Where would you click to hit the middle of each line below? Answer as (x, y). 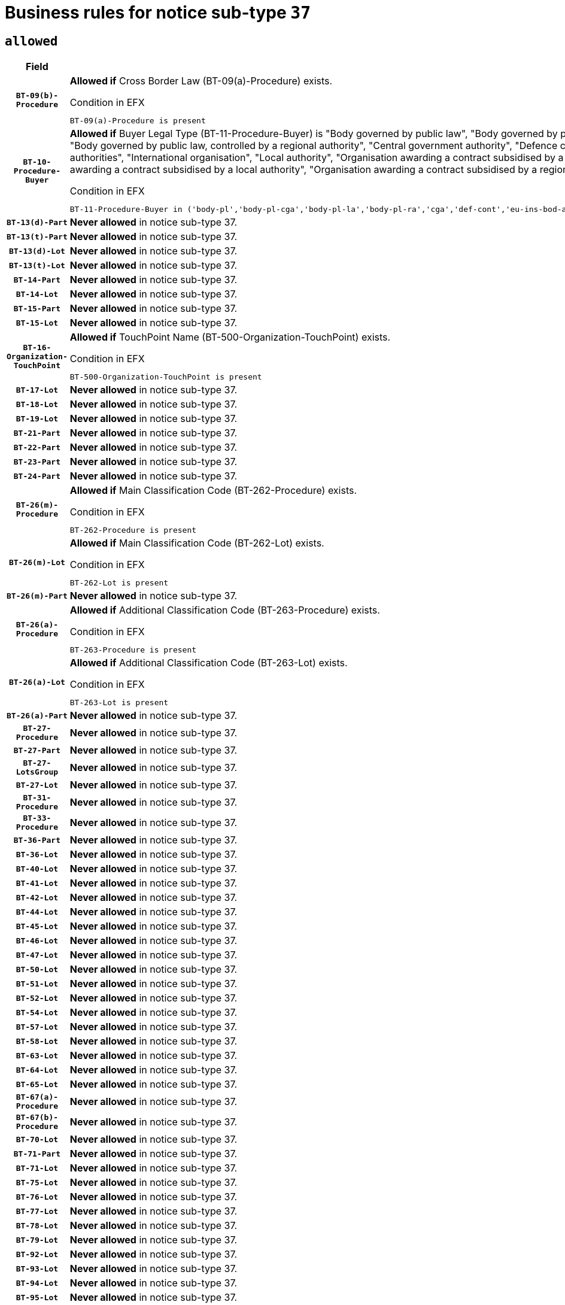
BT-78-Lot (37, 1225)
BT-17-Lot (37, 390)
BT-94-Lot (37, 1283)
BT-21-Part (37, 433)
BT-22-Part (37, 447)
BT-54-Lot (37, 1012)
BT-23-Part (37, 462)
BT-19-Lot (37, 418)
